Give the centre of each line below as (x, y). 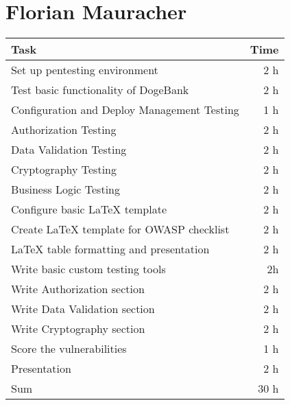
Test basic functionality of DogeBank (100, 90)
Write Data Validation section (83, 309)
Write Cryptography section (78, 329)
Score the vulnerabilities (69, 349)
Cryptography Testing (64, 170)
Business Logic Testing (65, 189)
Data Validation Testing (69, 150)
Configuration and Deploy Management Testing (125, 110)
